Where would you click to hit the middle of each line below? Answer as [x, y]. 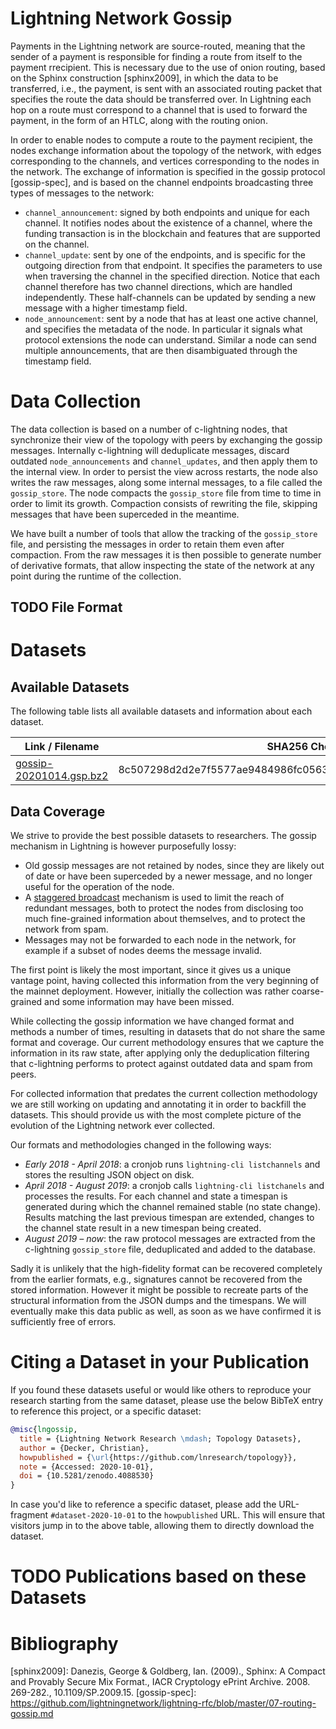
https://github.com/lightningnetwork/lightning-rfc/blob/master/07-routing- [163, 1703]
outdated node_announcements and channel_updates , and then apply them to [164, 461]
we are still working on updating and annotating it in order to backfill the [158, 1104]
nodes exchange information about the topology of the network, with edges [166, 150]
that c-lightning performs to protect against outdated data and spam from [161, 1064]
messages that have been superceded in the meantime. [125, 514]
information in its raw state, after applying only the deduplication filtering [160, 1053]
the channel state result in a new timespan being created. [143, 1228]
